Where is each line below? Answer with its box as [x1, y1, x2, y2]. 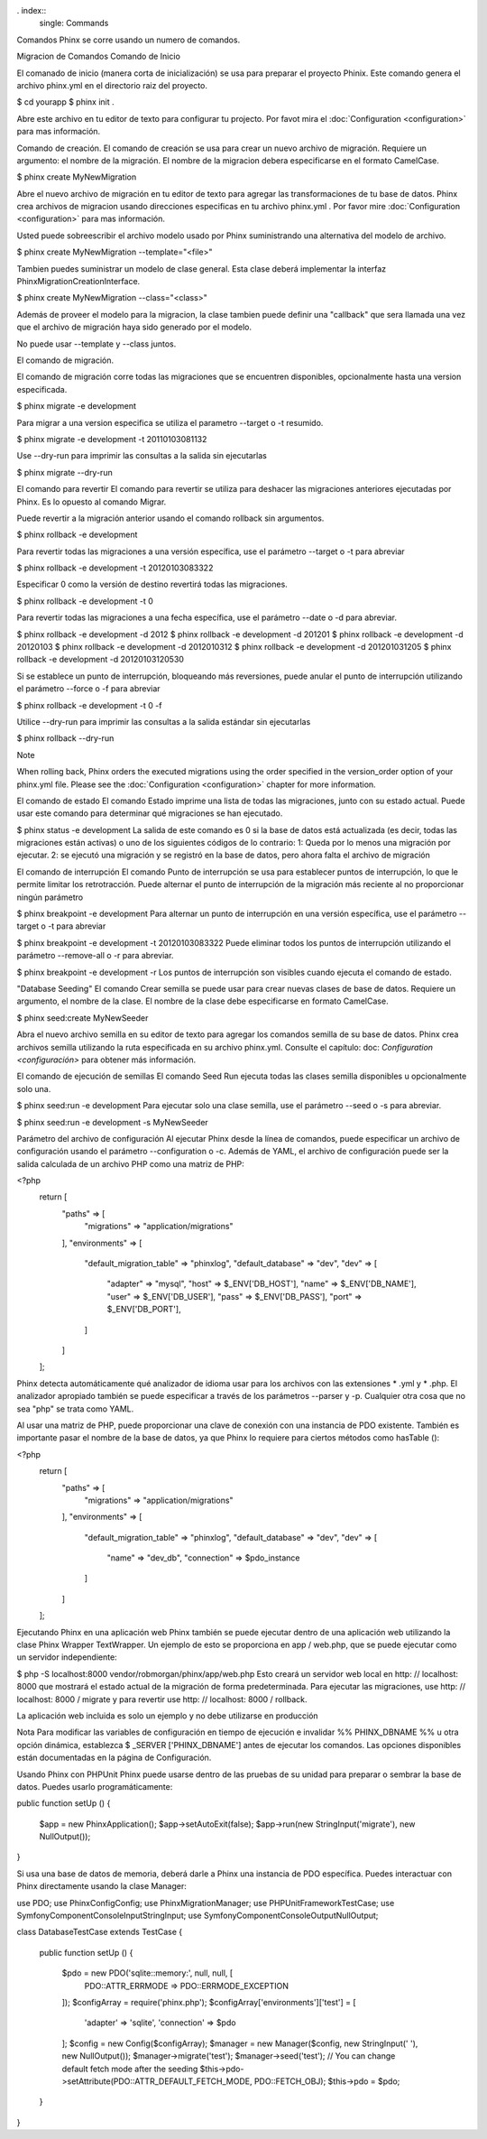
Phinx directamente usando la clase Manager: [16, 1881, 187, 1892]
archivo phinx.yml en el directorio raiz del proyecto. [16, 79, 207, 90]
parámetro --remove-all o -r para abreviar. [16, 950, 174, 961]
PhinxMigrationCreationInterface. [16, 276, 141, 287]
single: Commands [39, 18, 109, 29]
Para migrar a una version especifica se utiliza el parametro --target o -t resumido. [16, 417, 324, 428]
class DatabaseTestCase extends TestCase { [16, 1927, 183, 1938]
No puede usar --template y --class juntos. [16, 338, 177, 349]
